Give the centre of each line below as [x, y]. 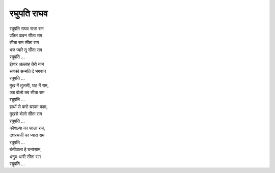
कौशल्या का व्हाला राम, [27, 128]
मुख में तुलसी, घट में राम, [29, 85]
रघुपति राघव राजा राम [27, 28]
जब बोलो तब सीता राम [27, 93]
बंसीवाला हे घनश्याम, [25, 150]
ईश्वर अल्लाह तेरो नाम [27, 64]
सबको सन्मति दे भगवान [28, 71]
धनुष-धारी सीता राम [25, 156]
